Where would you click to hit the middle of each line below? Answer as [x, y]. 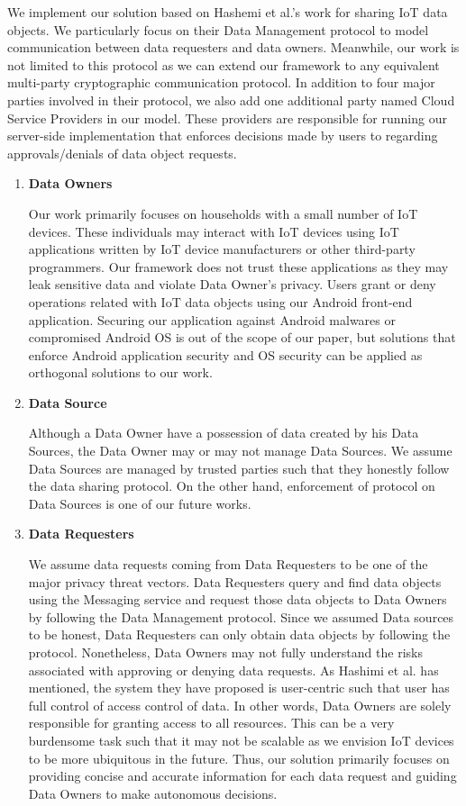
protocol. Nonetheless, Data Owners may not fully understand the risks [225, 652]
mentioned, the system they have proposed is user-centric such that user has [239, 688]
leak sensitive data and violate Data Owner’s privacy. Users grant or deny [232, 284]
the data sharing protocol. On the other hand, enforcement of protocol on [232, 486]
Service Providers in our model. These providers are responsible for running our [227, 118]
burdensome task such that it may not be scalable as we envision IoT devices [241, 740]
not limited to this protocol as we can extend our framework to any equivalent [224, 64]
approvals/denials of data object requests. [122, 153]
